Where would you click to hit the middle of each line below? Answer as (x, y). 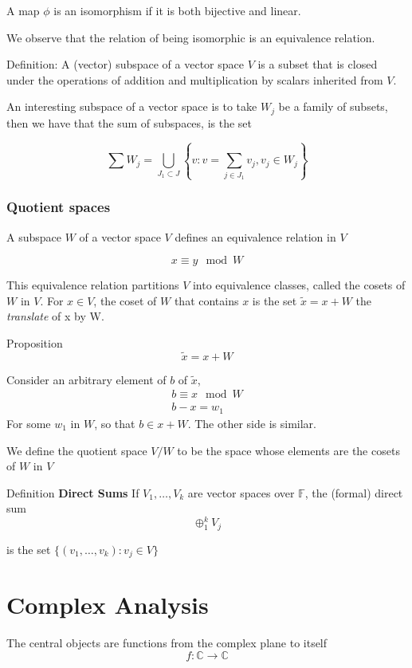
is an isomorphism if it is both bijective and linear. (177, 10)
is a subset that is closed (318, 64)
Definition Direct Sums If (73, 492)
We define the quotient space (77, 450)
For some (29, 423)
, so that (115, 423)
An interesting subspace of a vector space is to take (132, 106)
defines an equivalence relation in (255, 236)
